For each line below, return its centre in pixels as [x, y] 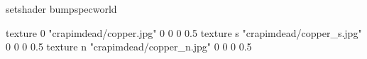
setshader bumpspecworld [61, 9]
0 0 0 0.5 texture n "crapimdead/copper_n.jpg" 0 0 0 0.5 [129, 47]
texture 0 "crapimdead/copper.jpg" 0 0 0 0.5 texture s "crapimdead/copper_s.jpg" [184, 32]
